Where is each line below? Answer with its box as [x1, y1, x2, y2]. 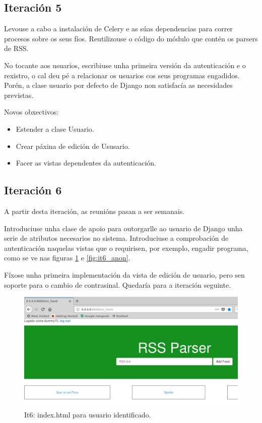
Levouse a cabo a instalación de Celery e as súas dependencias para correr [4, 23, 233, 34]
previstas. [4, 89, 34, 100]
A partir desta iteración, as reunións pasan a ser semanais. [4, 205, 185, 216]
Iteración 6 [4, 182, 62, 198]
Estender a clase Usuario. [16, 123, 94, 134]
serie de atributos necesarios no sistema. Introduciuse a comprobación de [4, 233, 229, 243]
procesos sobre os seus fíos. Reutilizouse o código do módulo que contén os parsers [4, 33, 258, 43]
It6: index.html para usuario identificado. [24, 409, 151, 419]
